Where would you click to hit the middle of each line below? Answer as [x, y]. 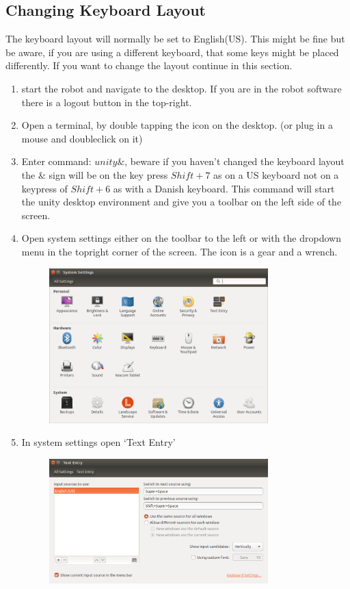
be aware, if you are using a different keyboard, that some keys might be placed [172, 52]
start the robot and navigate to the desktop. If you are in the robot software [181, 88]
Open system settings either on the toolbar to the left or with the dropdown [181, 238]
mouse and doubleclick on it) [82, 138]
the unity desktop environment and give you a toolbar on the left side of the [181, 202]
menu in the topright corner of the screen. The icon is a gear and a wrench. [179, 251]
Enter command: [56, 161]
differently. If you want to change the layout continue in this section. [149, 65]
